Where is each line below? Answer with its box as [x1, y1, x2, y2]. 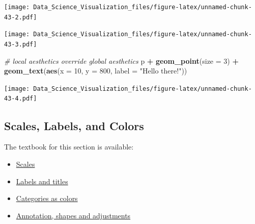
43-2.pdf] [4, 13, 37, 21]
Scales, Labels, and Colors [4, 117, 144, 133]
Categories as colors [16, 193, 78, 204]
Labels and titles [16, 176, 68, 186]
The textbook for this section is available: [4, 141, 134, 152]
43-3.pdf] [4, 40, 37, 48]
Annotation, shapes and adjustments [16, 210, 131, 220]
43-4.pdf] [4, 95, 37, 103]
